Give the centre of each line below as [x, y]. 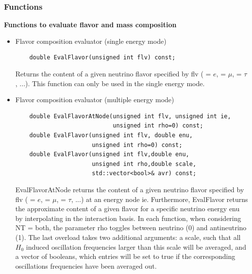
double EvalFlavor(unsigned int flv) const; [102, 58]
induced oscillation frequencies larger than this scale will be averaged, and [136, 247]
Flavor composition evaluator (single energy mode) [91, 41]
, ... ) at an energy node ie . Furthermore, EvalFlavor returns [160, 199]
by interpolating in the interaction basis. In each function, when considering [128, 218]
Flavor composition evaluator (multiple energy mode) [95, 100]
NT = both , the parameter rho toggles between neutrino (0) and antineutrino [131, 228]
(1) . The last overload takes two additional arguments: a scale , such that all [128, 237]
